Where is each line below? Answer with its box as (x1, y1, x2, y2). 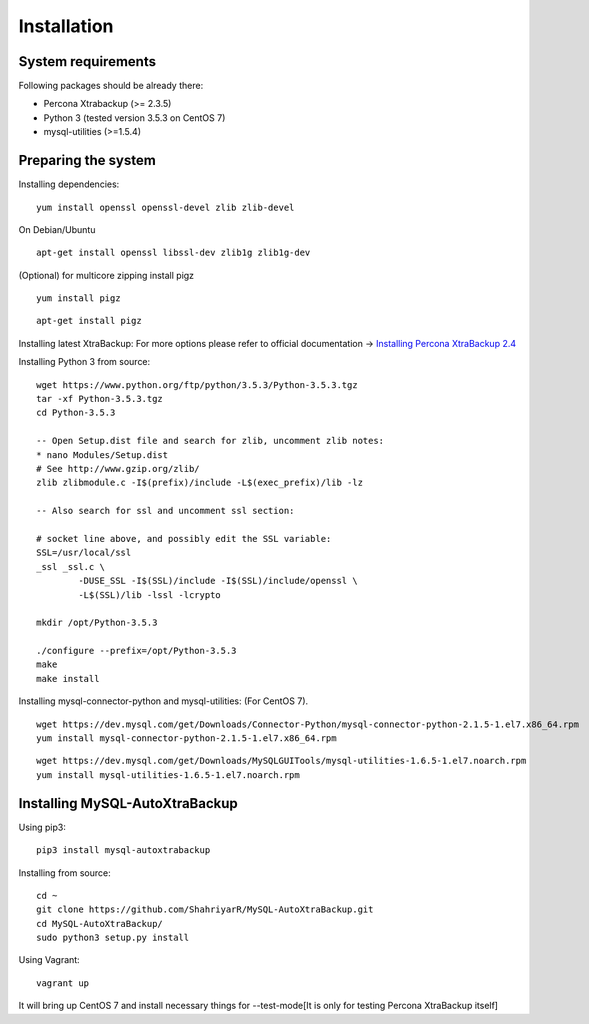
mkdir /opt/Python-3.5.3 (36, 617, 158, 629)
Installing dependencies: (18, 178, 120, 190)
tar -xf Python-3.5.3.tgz (36, 393, 164, 405)
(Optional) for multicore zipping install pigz (18, 269, 195, 281)
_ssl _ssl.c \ (36, 561, 105, 572)
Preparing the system (18, 152, 157, 169)
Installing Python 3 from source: (18, 356, 151, 368)
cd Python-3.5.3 (36, 407, 116, 419)
